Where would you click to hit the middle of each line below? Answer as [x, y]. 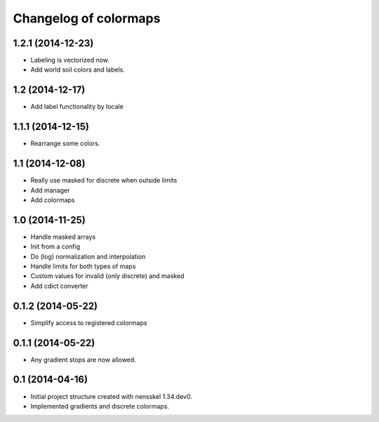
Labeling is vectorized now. [70, 60]
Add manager [50, 190]
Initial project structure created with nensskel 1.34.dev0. [111, 396]
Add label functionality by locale [77, 107]
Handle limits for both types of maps [83, 266]
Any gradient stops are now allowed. [83, 360]
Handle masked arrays [63, 237]
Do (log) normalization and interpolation [88, 256]
